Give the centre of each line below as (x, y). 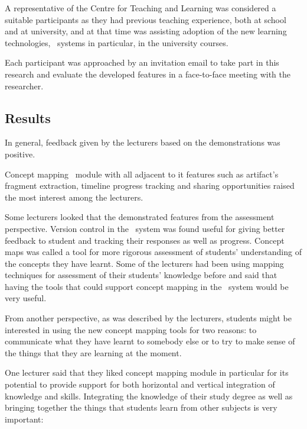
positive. (20, 154)
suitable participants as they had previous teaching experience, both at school (146, 19)
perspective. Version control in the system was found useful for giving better (145, 228)
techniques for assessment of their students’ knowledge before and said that (141, 275)
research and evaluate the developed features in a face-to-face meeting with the (148, 74)
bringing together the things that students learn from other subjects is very (141, 407)
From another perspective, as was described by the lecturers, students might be (148, 318)
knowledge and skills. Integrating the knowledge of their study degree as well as (149, 396)
